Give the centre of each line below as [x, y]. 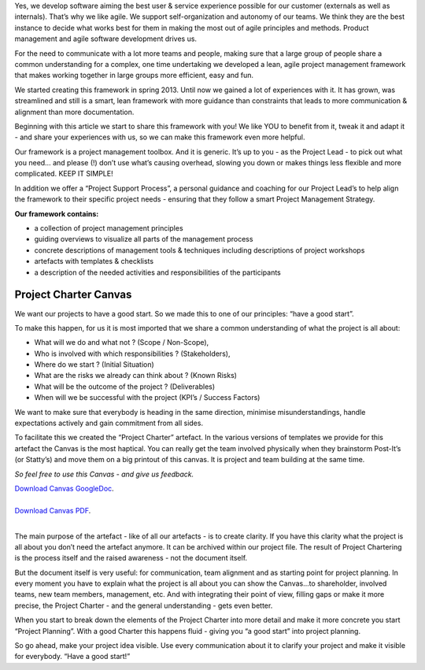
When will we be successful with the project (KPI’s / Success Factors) [147, 398]
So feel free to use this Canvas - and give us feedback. [104, 474]
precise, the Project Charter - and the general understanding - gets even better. [144, 605]
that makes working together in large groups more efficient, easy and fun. [134, 76]
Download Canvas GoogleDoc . [64, 488]
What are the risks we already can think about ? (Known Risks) [136, 376]
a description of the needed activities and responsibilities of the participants [157, 272]
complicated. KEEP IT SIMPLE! [64, 174]
